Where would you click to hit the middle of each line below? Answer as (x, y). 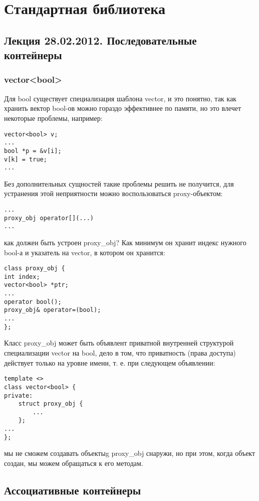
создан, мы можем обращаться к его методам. (74, 463)
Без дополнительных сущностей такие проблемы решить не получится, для (119, 183)
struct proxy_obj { (51, 404)
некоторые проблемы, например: (53, 118)
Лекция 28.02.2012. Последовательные (100, 40)
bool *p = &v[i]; (33, 151)
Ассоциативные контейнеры (73, 490)
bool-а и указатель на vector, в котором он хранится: (85, 252)
